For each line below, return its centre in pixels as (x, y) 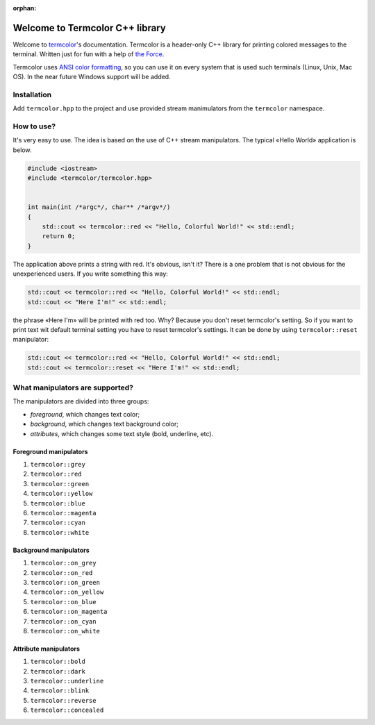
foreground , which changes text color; (85, 414)
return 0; (59, 236)
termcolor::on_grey (63, 563)
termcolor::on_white (65, 631)
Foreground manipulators (50, 451)
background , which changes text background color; (104, 424)
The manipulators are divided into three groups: (81, 401)
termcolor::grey (58, 465)
